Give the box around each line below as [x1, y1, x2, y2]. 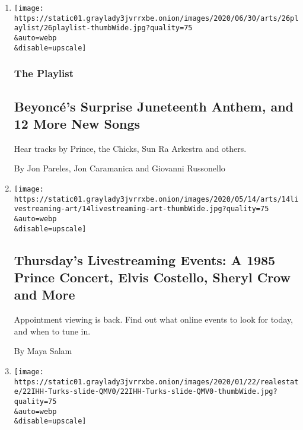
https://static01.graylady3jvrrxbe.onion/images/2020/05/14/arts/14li [14, 195, 299, 203]
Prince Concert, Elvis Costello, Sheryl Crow [14, 267, 291, 286]
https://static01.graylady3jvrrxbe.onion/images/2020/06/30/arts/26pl [14, 14, 299, 23]
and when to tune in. [14, 324, 91, 337]
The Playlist [14, 66, 74, 81]
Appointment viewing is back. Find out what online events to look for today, [14, 313, 293, 326]
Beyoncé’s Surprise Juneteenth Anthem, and [14, 97, 294, 115]
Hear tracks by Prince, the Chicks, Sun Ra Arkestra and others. [14, 142, 247, 154]
